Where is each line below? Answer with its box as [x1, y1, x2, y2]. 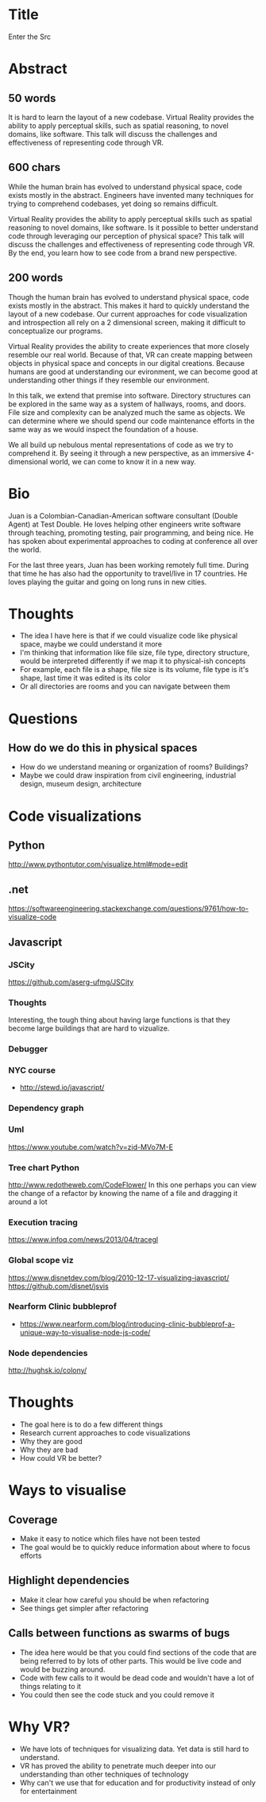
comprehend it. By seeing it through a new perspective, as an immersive [8, 448, 245, 458]
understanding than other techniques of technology [19, 1769, 189, 1779]
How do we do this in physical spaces [8, 741, 198, 755]
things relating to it [19, 1681, 82, 1691]
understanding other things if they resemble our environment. [8, 375, 210, 385]
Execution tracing [8, 1217, 78, 1228]
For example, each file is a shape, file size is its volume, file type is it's [19, 665, 249, 674]
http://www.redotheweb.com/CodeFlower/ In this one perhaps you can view [8, 1179, 257, 1190]
